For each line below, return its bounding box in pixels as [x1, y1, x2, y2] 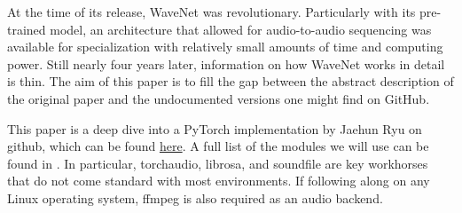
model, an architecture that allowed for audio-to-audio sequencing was [50, 20, 432, 38]
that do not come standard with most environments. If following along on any [7, 171, 430, 190]
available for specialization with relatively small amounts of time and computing [7, 37, 443, 56]
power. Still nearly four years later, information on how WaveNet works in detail [7, 54, 445, 73]
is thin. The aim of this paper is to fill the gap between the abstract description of [7, 72, 454, 91]
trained [7, 20, 46, 38]
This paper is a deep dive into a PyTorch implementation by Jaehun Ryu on [7, 119, 422, 138]
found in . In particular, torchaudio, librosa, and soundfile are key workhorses [7, 154, 428, 172]
